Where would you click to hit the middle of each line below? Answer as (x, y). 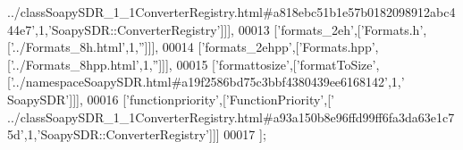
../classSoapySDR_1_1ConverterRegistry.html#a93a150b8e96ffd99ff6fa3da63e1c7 (231, 117)
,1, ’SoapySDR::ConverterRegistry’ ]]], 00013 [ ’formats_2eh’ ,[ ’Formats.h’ (229, 29)
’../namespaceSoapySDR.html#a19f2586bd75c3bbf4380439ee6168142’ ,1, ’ (207, 82)
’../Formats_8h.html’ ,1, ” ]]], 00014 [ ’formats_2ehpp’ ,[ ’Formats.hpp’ (193, 47)
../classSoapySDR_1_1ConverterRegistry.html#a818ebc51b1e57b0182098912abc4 (231, 12)
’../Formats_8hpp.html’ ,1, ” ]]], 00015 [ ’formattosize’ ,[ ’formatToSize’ (193, 64)
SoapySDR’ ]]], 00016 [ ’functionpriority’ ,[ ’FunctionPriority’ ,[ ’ (171, 99)
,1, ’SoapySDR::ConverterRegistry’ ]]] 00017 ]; (145, 134)
